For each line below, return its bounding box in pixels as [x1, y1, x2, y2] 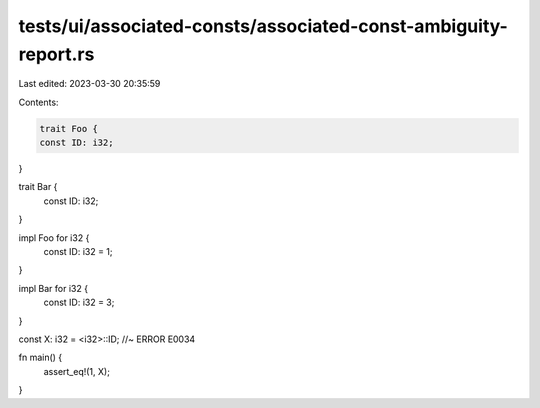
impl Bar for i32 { [18, 282, 89, 294]
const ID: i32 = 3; [43, 296, 115, 309]
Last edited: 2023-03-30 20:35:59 [18, 78, 161, 90]
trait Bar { [18, 181, 58, 193]
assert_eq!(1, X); [43, 365, 110, 377]
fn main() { [18, 351, 63, 364]
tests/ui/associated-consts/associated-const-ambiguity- [18, 15, 509, 37]
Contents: [18, 96, 59, 108]
